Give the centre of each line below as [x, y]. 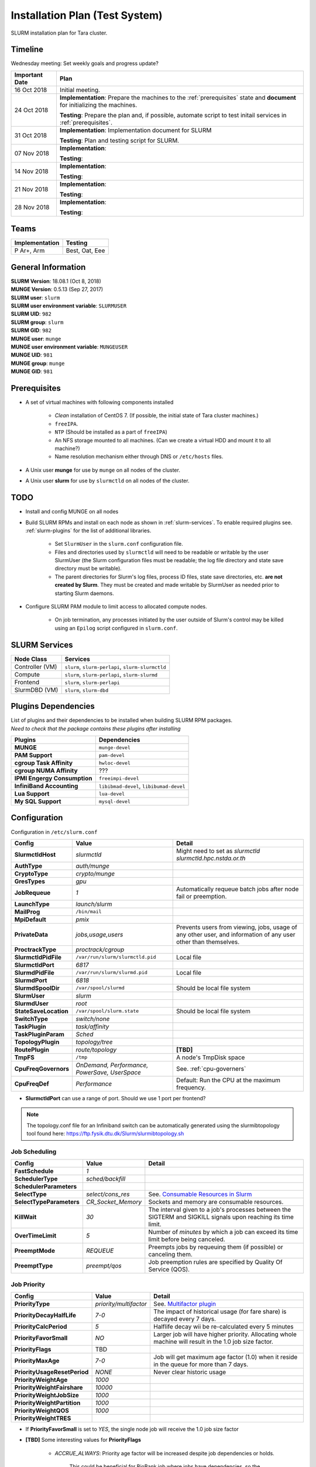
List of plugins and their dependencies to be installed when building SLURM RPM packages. [122, 720]
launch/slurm [94, 904]
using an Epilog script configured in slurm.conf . [116, 628]
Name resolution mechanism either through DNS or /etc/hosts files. [139, 457]
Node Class [31, 659]
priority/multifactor [121, 1304]
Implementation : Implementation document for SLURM [135, 130]
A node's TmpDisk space [210, 1057]
